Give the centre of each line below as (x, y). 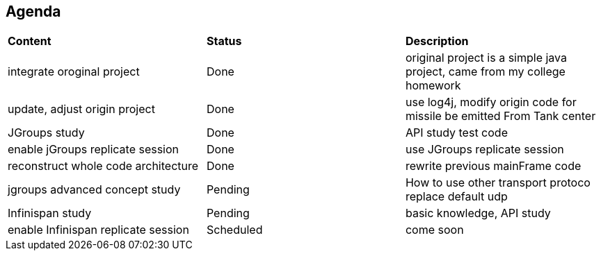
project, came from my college (485, 72)
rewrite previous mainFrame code (493, 166)
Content (30, 41)
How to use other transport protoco (498, 183)
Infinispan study (50, 213)
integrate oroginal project (74, 72)
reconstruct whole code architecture (103, 166)
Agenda (33, 11)
